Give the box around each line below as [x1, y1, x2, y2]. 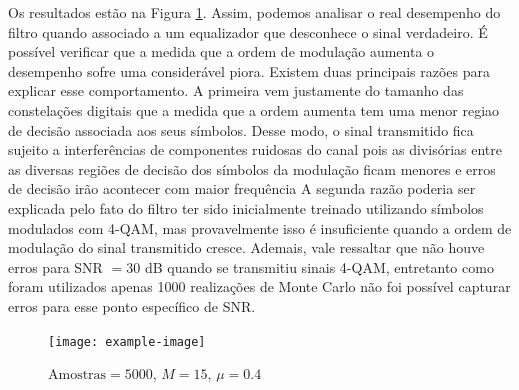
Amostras [48, 368, 107, 383]
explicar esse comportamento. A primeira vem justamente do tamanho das [8, 80, 464, 101]
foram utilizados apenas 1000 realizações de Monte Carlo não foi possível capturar [8, 276, 511, 297]
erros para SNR [8, 256, 103, 277]
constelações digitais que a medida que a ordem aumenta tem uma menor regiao [8, 99, 500, 120]
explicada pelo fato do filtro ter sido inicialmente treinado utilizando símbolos [8, 197, 484, 218]
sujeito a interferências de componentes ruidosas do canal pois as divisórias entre [8, 139, 502, 160]
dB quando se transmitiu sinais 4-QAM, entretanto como [144, 256, 494, 277]
